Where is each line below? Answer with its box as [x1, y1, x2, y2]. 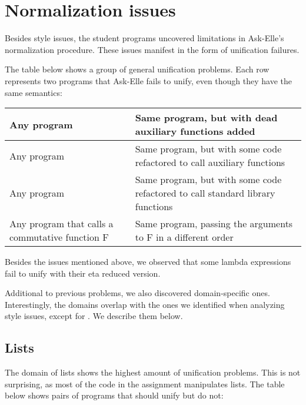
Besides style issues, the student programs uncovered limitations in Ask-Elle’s [5, 32, 284, 44]
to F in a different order [135, 230, 234, 244]
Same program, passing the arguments [135, 217, 293, 231]
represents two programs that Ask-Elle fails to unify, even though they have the [5, 74, 292, 87]
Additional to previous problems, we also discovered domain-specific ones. [5, 287, 270, 299]
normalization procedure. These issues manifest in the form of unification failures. [5, 43, 300, 55]
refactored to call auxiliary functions [135, 155, 285, 170]
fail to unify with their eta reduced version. [5, 267, 161, 279]
